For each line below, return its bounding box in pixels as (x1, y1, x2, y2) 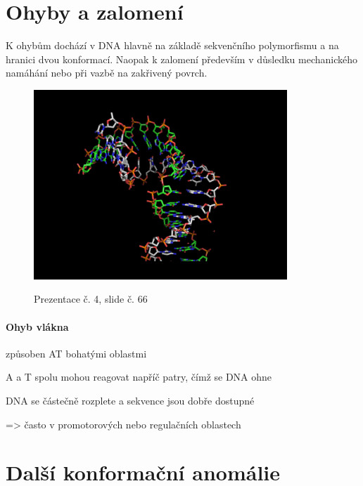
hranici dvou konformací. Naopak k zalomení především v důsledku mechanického (6, 51, 358, 66)
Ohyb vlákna (6, 319, 69, 334)
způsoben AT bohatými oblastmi (6, 346, 147, 360)
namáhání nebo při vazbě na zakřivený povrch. (6, 65, 208, 80)
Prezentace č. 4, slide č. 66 (34, 291, 148, 306)
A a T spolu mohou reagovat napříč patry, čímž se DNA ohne (6, 369, 272, 384)
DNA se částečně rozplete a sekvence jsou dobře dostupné (6, 393, 255, 408)
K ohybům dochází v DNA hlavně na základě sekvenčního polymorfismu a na (6, 38, 339, 53)
